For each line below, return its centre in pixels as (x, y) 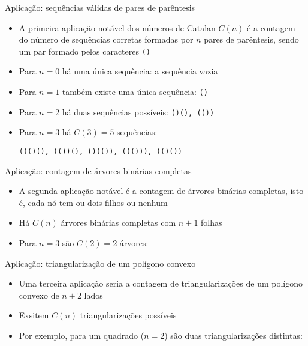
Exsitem (34, 315)
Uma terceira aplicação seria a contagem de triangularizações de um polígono (161, 283)
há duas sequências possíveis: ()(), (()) (138, 111)
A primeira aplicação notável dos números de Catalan (117, 27)
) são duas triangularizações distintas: (233, 335)
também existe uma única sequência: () (135, 92)
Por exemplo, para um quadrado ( (81, 335)
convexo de (39, 295)
